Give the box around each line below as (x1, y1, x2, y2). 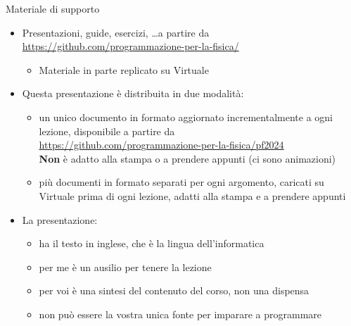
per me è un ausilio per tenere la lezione (39, 259, 212, 274)
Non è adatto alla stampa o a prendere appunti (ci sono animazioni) (39, 151, 336, 165)
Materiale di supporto (6, 1, 100, 15)
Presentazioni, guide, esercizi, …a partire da (22, 25, 210, 39)
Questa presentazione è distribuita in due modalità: (22, 86, 244, 101)
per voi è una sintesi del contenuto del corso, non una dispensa (39, 283, 309, 298)
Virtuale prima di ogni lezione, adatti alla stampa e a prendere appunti (39, 188, 346, 203)
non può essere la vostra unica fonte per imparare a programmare (39, 306, 322, 321)
